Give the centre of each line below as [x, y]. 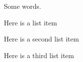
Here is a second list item [41, 39]
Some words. [23, 6]
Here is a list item [31, 22]
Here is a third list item [39, 55]
